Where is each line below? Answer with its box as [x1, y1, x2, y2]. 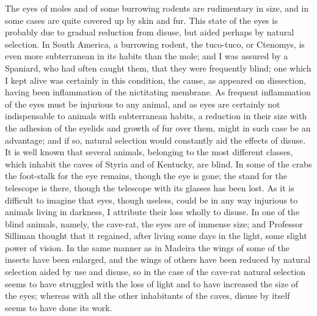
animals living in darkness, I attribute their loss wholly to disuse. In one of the [5, 205, 300, 218]
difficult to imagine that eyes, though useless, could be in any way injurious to [5, 193, 298, 206]
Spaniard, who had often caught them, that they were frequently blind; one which [5, 61, 312, 74]
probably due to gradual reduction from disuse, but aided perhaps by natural [5, 26, 294, 39]
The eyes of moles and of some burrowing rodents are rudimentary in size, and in [5, 2, 309, 14]
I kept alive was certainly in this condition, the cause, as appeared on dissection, [5, 73, 306, 86]
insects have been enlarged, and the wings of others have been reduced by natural [5, 253, 311, 266]
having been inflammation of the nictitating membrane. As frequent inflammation [5, 86, 311, 98]
